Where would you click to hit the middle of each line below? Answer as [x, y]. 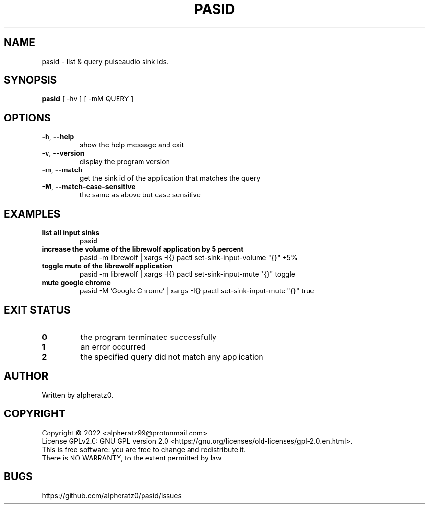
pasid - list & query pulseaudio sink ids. [105, 61]
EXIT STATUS [37, 310]
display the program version [125, 162]
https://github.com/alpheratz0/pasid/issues [112, 495]
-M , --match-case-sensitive [89, 187]
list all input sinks [71, 233]
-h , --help [58, 137]
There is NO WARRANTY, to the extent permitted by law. [132, 458]
